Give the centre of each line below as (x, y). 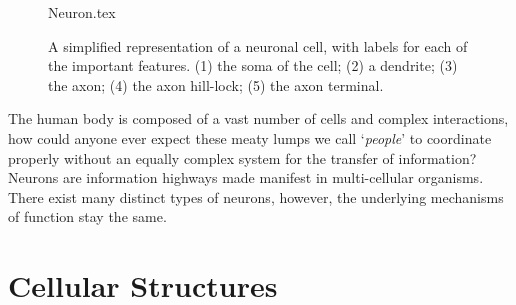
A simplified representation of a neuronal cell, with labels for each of (258, 45)
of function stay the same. (87, 216)
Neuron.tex (82, 12)
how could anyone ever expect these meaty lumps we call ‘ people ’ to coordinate (250, 137)
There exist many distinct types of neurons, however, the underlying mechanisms (256, 196)
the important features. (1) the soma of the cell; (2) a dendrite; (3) (253, 65)
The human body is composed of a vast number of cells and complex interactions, (258, 118)
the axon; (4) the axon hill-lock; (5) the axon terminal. (216, 84)
